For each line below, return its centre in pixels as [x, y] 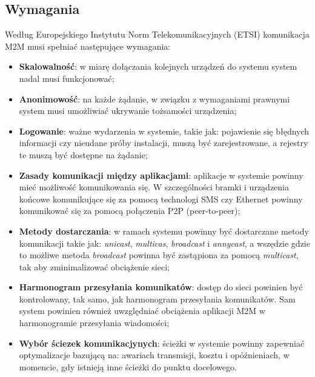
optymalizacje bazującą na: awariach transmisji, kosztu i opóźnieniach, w [154, 355]
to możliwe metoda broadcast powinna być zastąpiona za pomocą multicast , [159, 255]
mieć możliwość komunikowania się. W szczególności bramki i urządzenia [154, 187]
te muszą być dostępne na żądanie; [83, 154]
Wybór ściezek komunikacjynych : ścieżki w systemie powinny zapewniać [162, 343]
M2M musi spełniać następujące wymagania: [88, 46]
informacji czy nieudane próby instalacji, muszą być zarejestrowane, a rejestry [164, 143]
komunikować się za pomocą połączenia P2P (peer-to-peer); [130, 211]
